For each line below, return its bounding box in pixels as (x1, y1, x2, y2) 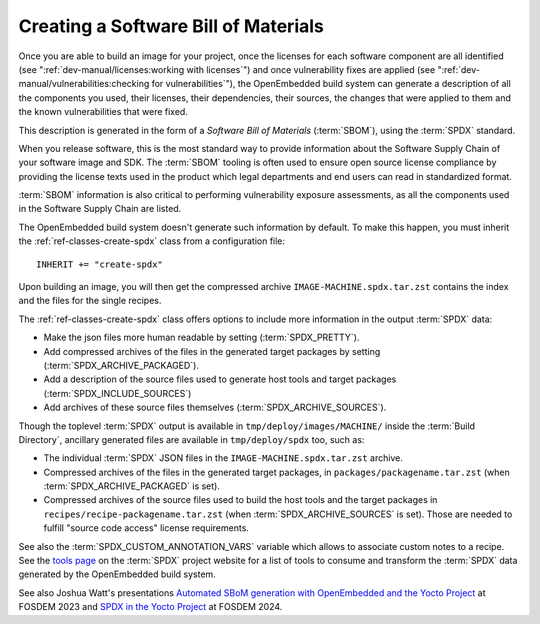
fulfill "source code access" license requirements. (43, 522, 250, 534)
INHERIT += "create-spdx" (36, 258, 164, 270)
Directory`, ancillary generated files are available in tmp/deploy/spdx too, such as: (18, 433, 365, 445)
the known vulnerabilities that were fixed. (18, 106, 189, 118)
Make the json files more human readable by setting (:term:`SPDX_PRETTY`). (43, 331, 360, 344)
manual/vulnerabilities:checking (18, 78, 150, 90)
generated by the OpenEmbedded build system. (18, 568, 217, 580)
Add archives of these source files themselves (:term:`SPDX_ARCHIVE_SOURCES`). (43, 401, 387, 414)
